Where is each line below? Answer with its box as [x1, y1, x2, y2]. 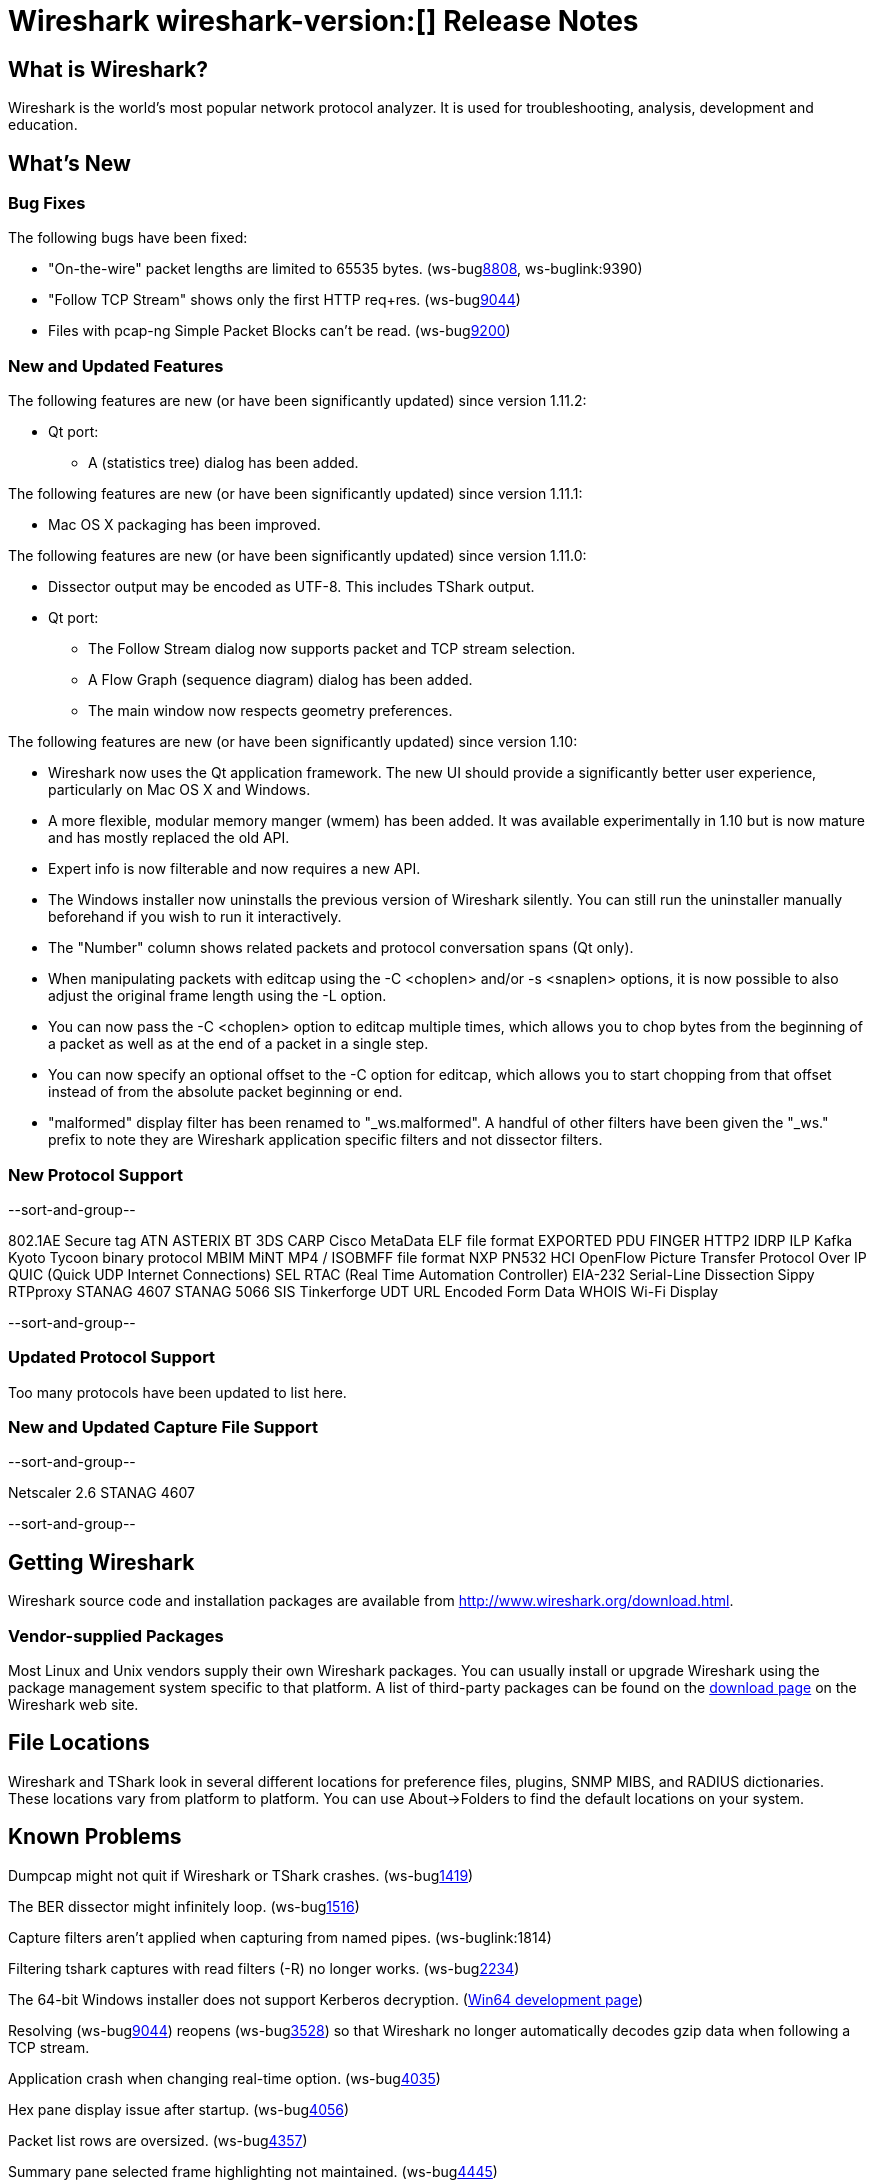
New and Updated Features [8, 355, 224, 376]
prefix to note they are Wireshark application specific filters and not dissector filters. [48, 1131, 603, 1149]
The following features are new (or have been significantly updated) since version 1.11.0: [8, 547, 587, 565]
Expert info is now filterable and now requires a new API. [48, 860, 421, 878]
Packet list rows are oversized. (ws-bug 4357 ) [8, 2131, 308, 2149]
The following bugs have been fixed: [8, 229, 248, 247]
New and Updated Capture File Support [8, 1417, 319, 1438]
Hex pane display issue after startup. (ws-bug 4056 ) [8, 2100, 350, 2118]
